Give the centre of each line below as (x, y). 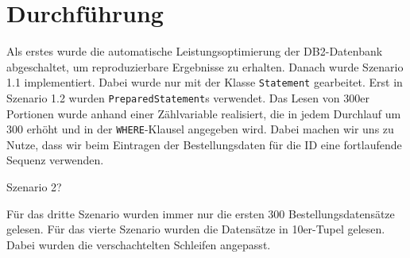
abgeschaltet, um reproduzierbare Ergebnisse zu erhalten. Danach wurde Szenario (205, 66)
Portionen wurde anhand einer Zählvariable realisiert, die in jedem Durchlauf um (204, 113)
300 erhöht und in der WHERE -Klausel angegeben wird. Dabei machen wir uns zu (200, 129)
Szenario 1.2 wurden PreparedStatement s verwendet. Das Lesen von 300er (188, 97)
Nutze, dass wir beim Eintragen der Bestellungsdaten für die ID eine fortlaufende (204, 144)
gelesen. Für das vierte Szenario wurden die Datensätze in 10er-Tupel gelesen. (196, 229)
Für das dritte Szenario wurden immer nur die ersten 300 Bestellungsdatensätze (201, 213)
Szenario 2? (34, 187)
